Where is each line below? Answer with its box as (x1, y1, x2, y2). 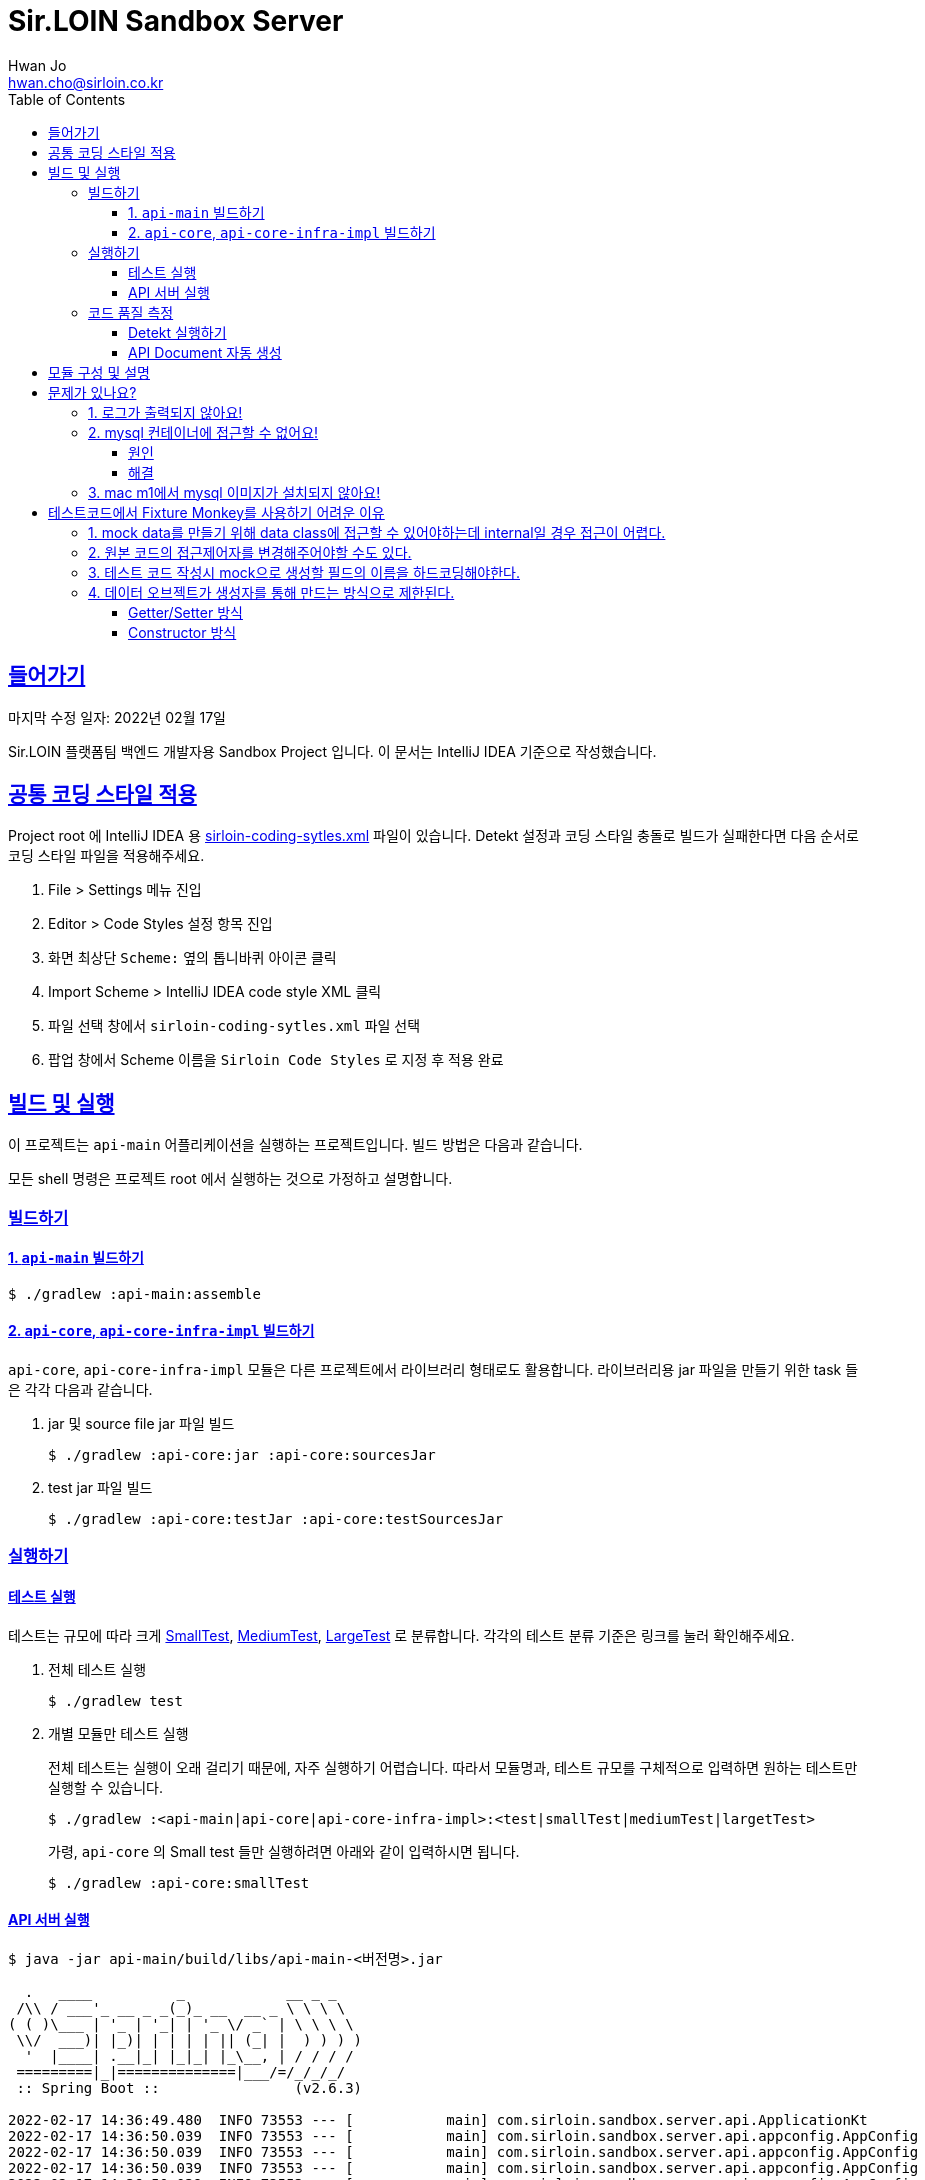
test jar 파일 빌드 (48, 1479, 153, 1497)
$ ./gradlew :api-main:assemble (8, 1285, 261, 1302)
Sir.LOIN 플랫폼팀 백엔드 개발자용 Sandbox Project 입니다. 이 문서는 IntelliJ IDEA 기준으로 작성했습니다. (8, 742, 657, 760)
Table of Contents (8, 90, 126, 108)
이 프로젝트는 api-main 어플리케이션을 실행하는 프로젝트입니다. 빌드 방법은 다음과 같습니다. (8, 1136, 583, 1154)
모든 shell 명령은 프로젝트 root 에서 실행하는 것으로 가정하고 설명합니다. (8, 1170, 453, 1188)
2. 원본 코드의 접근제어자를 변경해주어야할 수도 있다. (88, 543, 412, 561)
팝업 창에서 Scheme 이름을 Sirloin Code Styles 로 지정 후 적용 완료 (48, 1051, 504, 1069)
